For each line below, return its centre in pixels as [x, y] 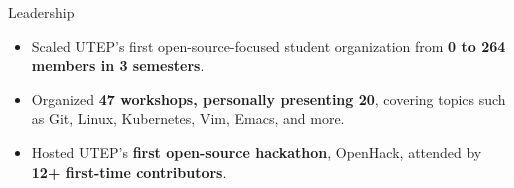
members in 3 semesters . [118, 65]
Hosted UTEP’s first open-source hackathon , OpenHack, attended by [256, 151]
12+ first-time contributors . [129, 171]
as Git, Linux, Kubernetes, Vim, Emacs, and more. [188, 118]
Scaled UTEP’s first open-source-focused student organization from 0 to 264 [268, 45]
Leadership [41, 12]
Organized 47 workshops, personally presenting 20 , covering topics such [268, 98]
